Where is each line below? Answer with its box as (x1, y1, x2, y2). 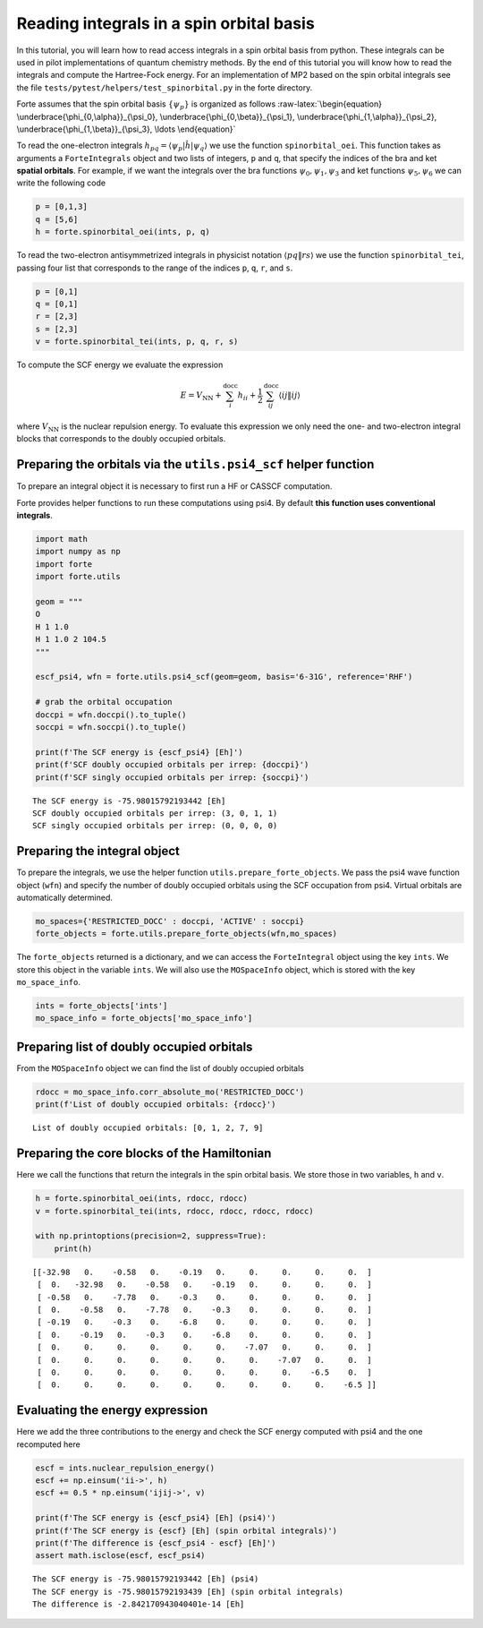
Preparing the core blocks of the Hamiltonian (16, 1146, 272, 1161)
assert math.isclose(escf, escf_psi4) (35, 1550, 206, 1561)
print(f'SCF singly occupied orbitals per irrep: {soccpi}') (35, 772, 309, 783)
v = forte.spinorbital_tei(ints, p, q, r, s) (35, 337, 239, 347)
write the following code (16, 177, 106, 188)
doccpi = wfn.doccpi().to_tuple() (35, 709, 187, 720)
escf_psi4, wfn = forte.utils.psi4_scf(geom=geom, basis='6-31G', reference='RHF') (35, 672, 413, 682)
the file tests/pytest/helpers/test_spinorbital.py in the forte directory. (16, 81, 313, 93)
